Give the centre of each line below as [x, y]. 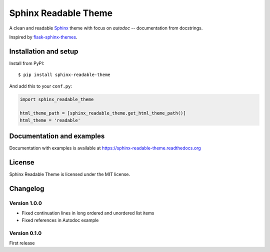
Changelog [27, 188]
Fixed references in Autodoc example [60, 220]
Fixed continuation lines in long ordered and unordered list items [88, 213]
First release [22, 243]
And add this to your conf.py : [41, 86]
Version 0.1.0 [25, 233]
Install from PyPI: [27, 63]
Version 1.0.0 [25, 203]
